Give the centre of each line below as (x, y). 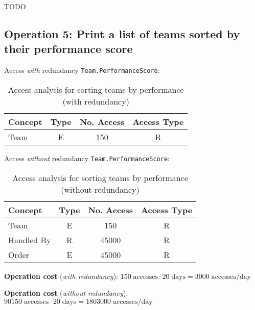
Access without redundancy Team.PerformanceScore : (87, 158)
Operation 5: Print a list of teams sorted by (122, 33)
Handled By (30, 240)
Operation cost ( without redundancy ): (66, 293)
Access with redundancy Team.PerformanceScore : (82, 70)
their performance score (68, 49)
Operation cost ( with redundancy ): (61, 276)
